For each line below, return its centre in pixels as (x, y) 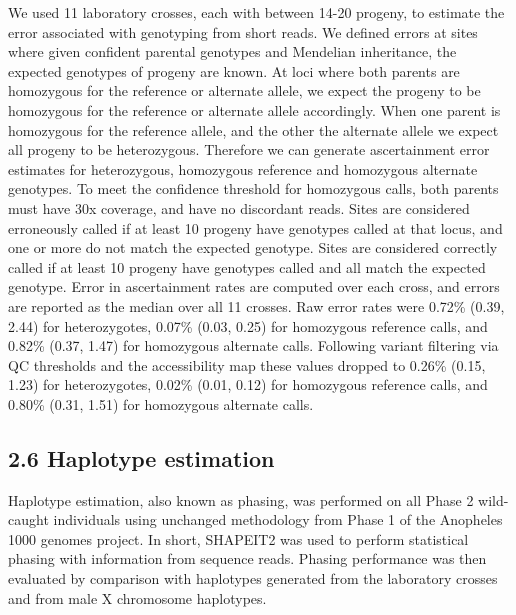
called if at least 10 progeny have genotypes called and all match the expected (247, 266)
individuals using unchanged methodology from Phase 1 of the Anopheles (278, 519)
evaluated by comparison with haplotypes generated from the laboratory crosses (253, 578)
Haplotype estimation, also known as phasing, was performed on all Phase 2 (241, 499)
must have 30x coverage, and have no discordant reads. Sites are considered (239, 207)
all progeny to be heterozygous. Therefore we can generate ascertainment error (249, 149)
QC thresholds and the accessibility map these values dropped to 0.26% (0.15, (247, 364)
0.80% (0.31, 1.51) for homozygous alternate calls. (161, 403)
